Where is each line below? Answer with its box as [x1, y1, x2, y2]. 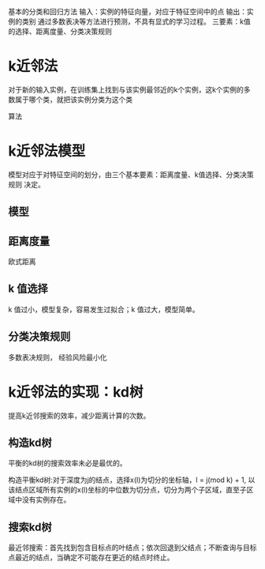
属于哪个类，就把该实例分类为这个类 [14, 94, 132, 104]
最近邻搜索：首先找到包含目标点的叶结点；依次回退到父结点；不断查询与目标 [8, 543, 257, 552]
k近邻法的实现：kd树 [8, 382, 144, 401]
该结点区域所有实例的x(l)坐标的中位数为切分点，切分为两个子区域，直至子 [8, 485, 247, 495]
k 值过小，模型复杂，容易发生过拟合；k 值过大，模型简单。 [8, 304, 200, 314]
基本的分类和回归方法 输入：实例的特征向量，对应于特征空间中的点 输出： [8, 7, 247, 16]
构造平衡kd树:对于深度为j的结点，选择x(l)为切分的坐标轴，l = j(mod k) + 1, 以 [8, 475, 256, 484]
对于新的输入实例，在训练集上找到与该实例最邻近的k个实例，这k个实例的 [8, 85, 244, 94]
